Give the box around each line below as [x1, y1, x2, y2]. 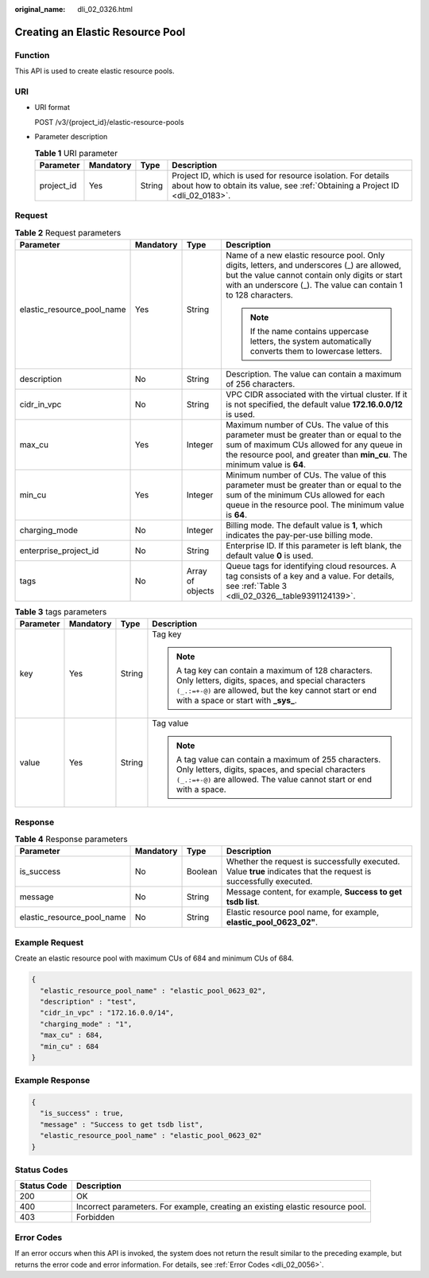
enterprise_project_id [19, 545, 99, 556]
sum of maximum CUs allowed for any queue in [225, 438, 403, 450]
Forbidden [75, 1212, 115, 1223]
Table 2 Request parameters [14, 227, 122, 238]
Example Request [14, 937, 83, 948]
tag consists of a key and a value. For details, [225, 570, 395, 581]
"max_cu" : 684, [40, 1031, 103, 1040]
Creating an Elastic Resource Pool [14, 25, 186, 39]
